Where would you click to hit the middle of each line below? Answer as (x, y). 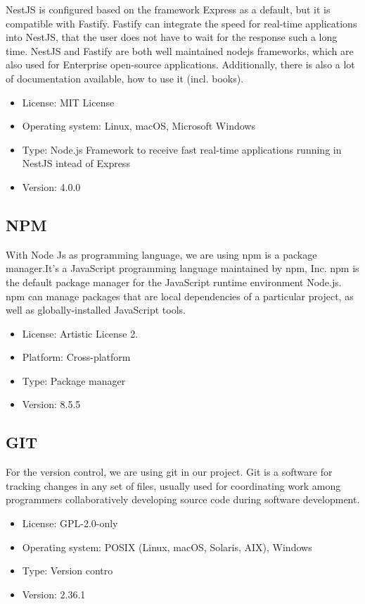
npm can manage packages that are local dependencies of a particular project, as (180, 296)
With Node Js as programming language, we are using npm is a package (161, 254)
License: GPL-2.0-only (70, 523)
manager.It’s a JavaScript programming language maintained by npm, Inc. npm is (182, 268)
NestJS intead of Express (76, 163)
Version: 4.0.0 (51, 186)
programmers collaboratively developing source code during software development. (183, 499)
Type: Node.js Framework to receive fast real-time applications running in (182, 149)
